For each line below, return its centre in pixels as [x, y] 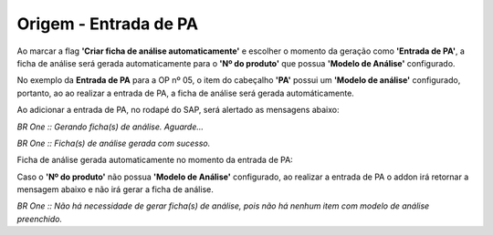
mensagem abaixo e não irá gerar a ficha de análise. [115, 189]
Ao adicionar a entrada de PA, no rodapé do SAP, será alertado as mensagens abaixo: [178, 110]
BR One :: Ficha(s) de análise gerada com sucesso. [114, 143]
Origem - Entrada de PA [108, 24]
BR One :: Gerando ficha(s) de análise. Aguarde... [110, 127]
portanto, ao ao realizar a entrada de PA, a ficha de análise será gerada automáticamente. [186, 93]
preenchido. [40, 219]
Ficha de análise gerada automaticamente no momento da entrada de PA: [155, 160]
